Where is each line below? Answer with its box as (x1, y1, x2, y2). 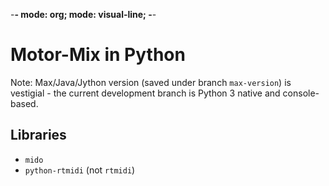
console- (282, 87, 320, 99)
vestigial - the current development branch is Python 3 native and (10, 87, 281, 99)
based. (10, 97, 39, 109)
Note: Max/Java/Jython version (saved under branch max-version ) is (10, 76, 292, 88)
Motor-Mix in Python (10, 44, 186, 66)
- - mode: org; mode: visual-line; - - (10, 9, 157, 20)
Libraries (10, 127, 67, 144)
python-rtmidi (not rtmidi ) (24, 164, 136, 176)
